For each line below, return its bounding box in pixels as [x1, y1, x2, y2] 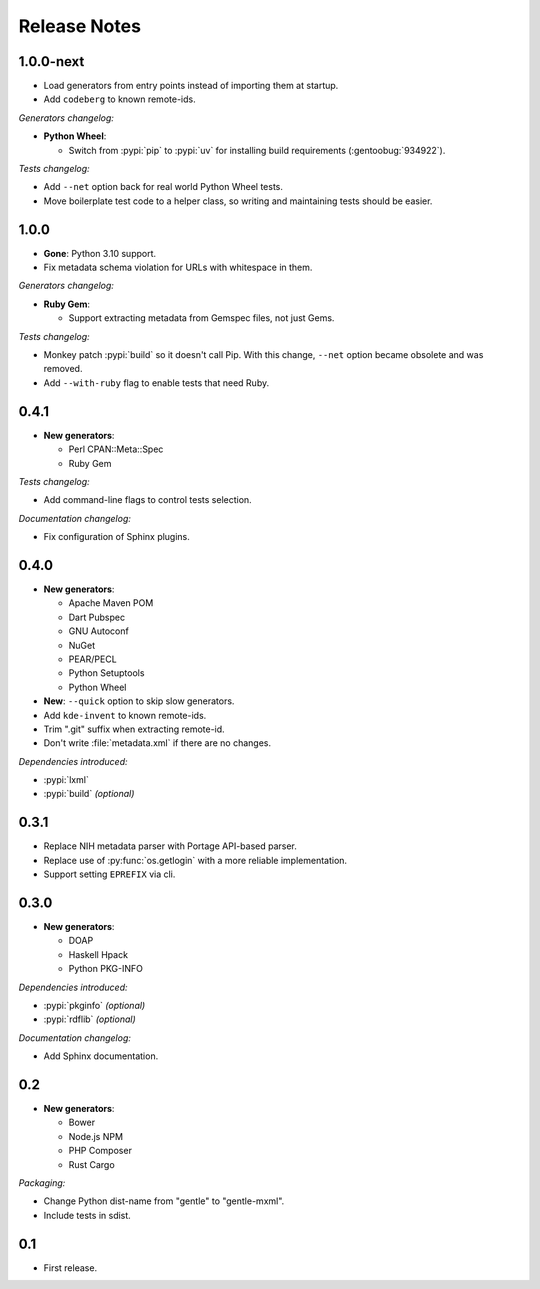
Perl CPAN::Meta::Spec [68, 443, 164, 455]
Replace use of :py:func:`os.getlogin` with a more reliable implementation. [43, 854, 348, 866]
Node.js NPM [68, 1130, 124, 1142]
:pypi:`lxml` [43, 774, 89, 786]
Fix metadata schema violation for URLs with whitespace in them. [43, 261, 313, 274]
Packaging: [18, 1177, 66, 1189]
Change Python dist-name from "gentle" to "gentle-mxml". [43, 1195, 285, 1207]
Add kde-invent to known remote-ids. [43, 709, 207, 721]
